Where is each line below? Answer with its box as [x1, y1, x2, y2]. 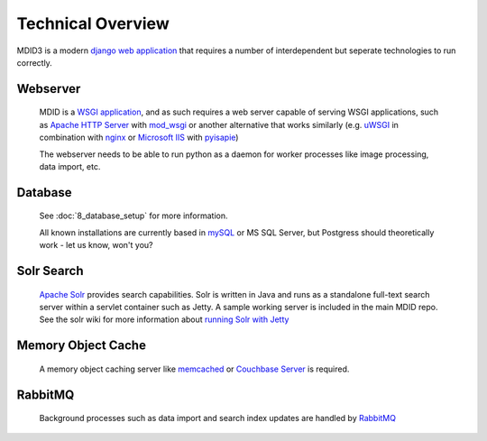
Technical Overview [16, 14, 170, 33]
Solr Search [16, 262, 84, 279]
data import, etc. [39, 161, 101, 171]
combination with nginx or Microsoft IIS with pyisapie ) [39, 132, 239, 143]
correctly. [16, 57, 53, 68]
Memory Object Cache [16, 338, 146, 354]
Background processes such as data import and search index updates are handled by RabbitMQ [39, 413, 397, 424]
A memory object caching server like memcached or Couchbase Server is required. [39, 363, 350, 374]
